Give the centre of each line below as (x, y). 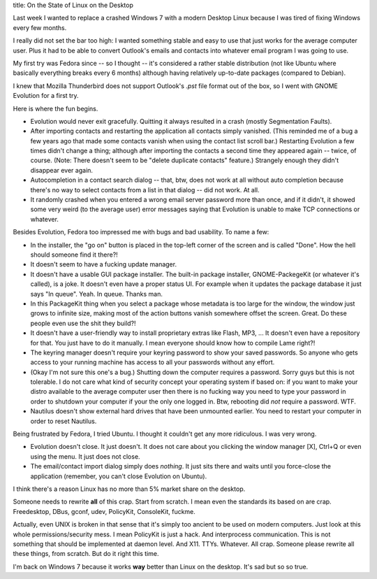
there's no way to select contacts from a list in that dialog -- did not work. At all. (145, 190)
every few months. (40, 27)
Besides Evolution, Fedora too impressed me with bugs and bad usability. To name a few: (141, 232)
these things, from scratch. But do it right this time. (86, 554)
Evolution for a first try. (46, 96)
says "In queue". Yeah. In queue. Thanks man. (97, 294)
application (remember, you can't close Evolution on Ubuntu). (119, 476)
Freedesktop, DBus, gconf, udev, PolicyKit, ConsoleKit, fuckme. (104, 511)
